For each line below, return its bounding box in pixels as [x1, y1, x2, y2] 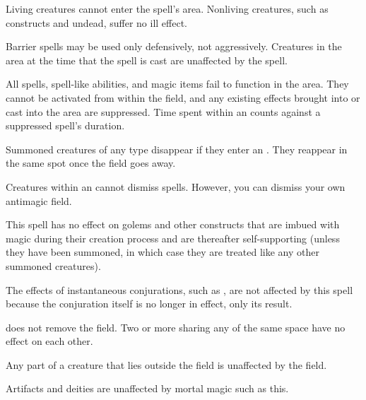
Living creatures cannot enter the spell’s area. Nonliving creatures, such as [6, 1, 329, 16]
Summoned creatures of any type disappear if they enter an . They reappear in [6, 141, 348, 156]
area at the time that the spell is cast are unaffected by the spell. [6, 52, 288, 67]
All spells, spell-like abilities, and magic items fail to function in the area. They [6, 76, 349, 91]
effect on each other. [6, 334, 93, 348]
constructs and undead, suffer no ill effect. [6, 15, 187, 30]
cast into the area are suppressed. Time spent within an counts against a [6, 104, 321, 119]
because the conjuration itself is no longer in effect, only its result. [6, 296, 293, 311]
